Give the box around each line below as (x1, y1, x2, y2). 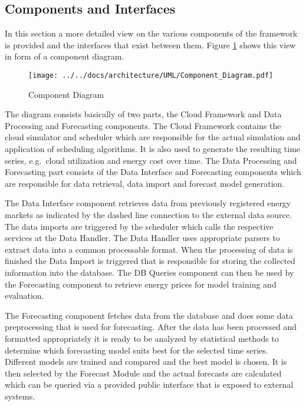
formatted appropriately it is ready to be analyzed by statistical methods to (5, 332, 279, 344)
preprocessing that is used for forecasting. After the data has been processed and (5, 321, 297, 333)
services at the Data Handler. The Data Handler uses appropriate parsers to (5, 232, 280, 244)
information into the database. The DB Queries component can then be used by (5, 266, 294, 278)
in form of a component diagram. (5, 50, 124, 62)
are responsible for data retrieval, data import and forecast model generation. (5, 177, 285, 189)
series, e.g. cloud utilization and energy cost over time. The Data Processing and (5, 154, 297, 166)
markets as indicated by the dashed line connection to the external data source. (5, 208, 292, 220)
